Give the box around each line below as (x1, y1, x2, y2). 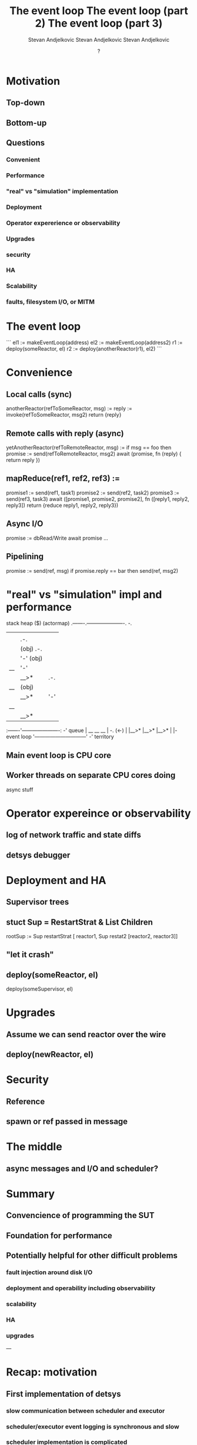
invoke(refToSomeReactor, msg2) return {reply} (6, 411, 122, 418)
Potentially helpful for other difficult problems (6, 1251, 178, 1261)
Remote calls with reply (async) (6, 428, 125, 438)
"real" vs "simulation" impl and (6, 588, 162, 601)
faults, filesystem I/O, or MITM (6, 298, 95, 306)
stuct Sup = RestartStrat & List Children (6, 917, 153, 927)
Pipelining (6, 552, 44, 562)
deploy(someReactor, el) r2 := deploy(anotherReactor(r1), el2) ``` (6, 345, 162, 352)
